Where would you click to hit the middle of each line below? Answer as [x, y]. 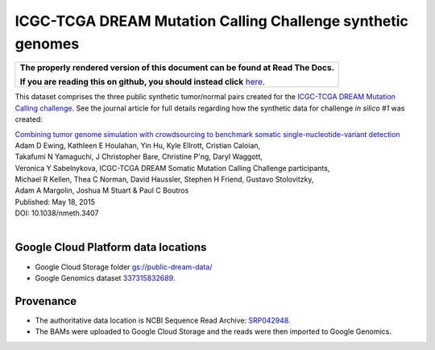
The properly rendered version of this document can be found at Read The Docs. [177, 68]
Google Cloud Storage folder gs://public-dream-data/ [124, 267]
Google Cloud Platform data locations [111, 247]
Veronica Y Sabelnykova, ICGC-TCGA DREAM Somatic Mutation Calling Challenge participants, [172, 168]
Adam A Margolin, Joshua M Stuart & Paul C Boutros [102, 190]
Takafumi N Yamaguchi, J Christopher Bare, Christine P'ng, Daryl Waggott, [139, 156]
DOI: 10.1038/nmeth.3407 [57, 213]
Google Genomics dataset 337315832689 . [105, 277]
